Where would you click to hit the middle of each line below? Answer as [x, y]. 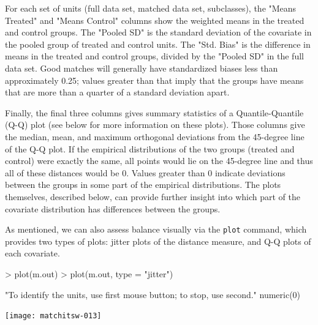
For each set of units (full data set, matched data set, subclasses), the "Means [151, 8]
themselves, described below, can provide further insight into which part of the [153, 196]
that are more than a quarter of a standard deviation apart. [117, 92]
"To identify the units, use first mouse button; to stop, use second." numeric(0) [153, 294]
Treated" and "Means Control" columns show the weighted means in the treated [155, 20]
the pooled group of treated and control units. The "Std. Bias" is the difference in [158, 44]
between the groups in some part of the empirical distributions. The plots [143, 185]
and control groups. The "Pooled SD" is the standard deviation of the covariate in [158, 32]
